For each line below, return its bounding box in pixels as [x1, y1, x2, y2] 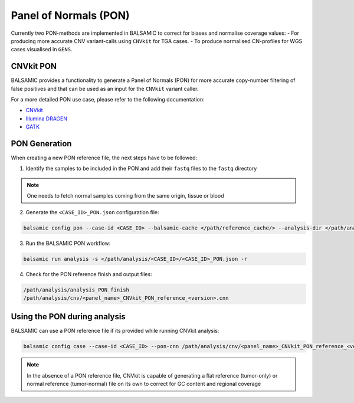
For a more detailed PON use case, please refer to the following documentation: [11, 96, 205, 103]
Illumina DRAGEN [25, 115, 68, 122]
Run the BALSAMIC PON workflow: [25, 240, 111, 247]
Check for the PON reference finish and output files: [25, 270, 153, 277]
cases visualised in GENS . [11, 46, 73, 53]
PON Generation [11, 139, 72, 149]
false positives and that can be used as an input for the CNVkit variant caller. [11, 85, 199, 92]
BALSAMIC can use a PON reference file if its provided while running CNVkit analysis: [11, 327, 219, 335]
